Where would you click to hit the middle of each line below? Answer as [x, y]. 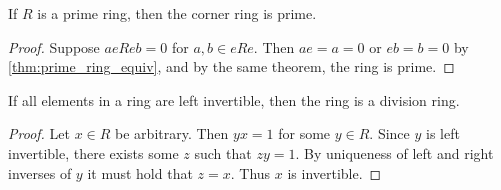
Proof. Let [39, 133]
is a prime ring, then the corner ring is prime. [177, 13]
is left [442, 133]
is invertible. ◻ [334, 172]
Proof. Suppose [54, 46]
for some [304, 133]
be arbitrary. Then [172, 133]
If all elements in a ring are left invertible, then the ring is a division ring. [234, 99]
